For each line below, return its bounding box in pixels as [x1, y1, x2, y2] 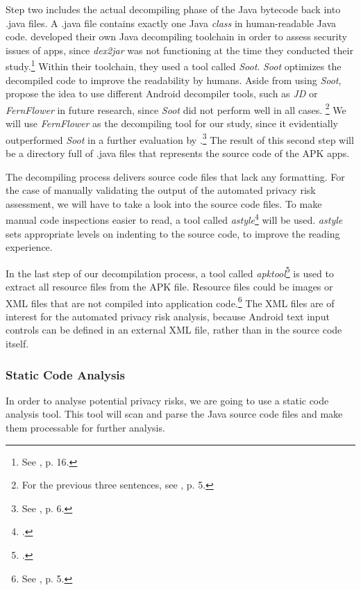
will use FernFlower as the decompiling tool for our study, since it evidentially [6, 116, 338, 131]
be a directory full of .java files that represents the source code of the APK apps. [6, 145, 350, 160]
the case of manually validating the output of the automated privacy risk [6, 183, 316, 197]
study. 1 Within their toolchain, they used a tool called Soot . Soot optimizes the [6, 57, 342, 74]
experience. [6, 240, 53, 254]
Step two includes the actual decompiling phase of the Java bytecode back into [6, 2, 341, 16]
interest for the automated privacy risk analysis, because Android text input [6, 309, 330, 323]
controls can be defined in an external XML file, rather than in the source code [6, 322, 342, 337]
